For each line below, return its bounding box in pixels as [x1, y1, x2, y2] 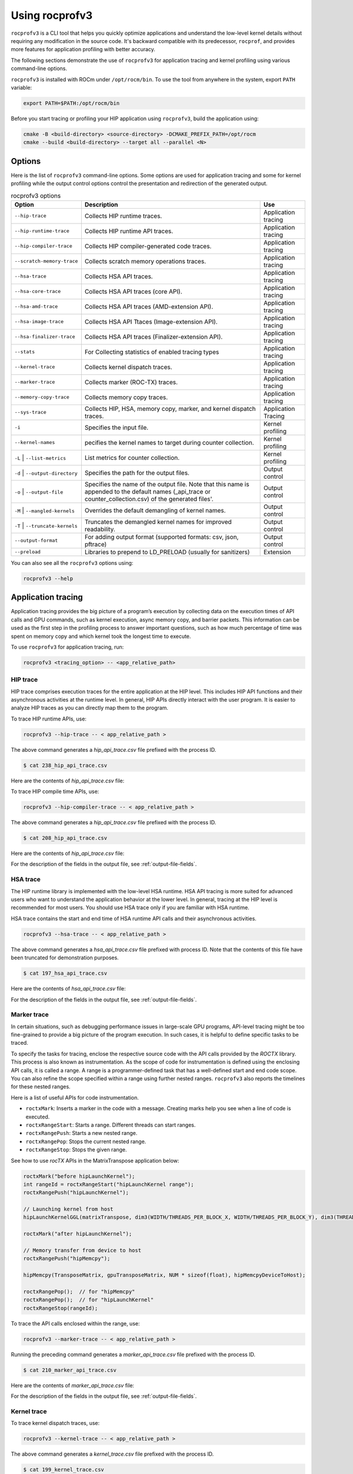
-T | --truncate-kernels [14, 521, 78, 529]
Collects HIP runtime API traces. [84, 227, 174, 235]
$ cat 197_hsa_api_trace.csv [23, 970, 108, 977]
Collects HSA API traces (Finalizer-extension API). [84, 333, 223, 341]
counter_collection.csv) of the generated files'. [84, 495, 214, 503]
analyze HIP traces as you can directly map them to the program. [11, 705, 169, 712]
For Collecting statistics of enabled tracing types [84, 348, 219, 356]
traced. [11, 1039, 29, 1047]
